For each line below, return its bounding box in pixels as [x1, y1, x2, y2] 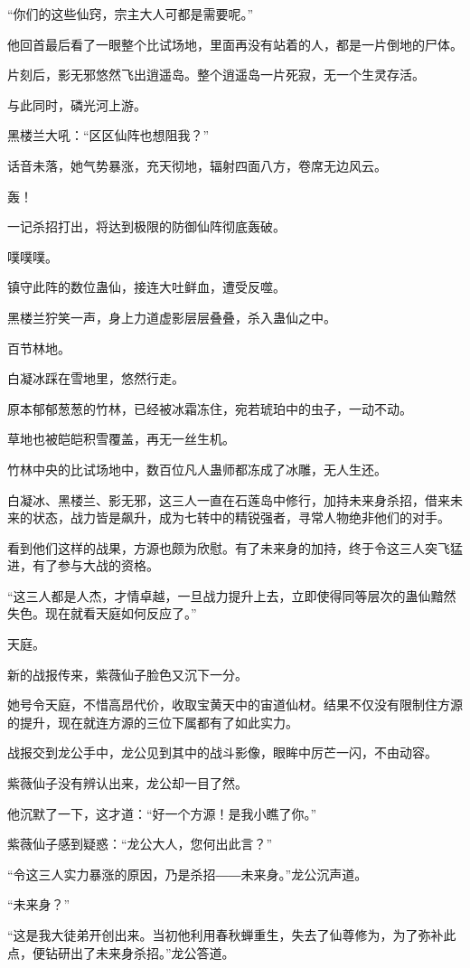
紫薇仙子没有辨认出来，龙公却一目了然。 [7, 774, 248, 793]
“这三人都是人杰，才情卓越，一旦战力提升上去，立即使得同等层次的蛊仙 [7, 586, 431, 605]
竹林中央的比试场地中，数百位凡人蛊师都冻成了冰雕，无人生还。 [7, 459, 387, 478]
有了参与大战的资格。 [32, 556, 159, 575]
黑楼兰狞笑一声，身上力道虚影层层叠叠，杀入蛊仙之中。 [7, 307, 336, 326]
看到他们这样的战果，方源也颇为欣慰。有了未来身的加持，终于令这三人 [7, 538, 425, 557]
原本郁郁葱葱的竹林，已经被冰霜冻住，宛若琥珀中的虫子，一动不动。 [7, 399, 412, 418]
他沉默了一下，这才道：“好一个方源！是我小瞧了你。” [7, 804, 317, 822]
